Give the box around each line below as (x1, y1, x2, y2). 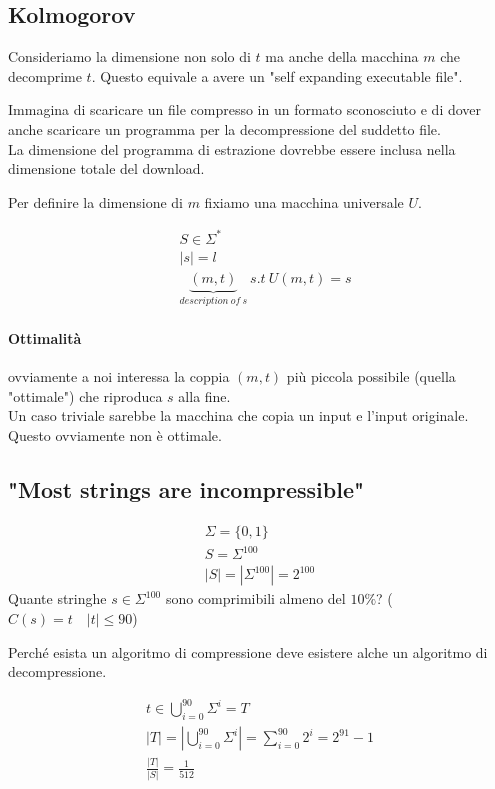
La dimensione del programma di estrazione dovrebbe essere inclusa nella (8, 138, 456, 159)
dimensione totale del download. (8, 158, 205, 179)
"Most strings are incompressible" (8, 473, 365, 504)
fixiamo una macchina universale (204, 191, 404, 212)
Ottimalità (8, 327, 82, 348)
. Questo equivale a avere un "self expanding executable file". (91, 65, 463, 86)
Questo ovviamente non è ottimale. (8, 424, 222, 445)
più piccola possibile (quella (286, 366, 456, 387)
